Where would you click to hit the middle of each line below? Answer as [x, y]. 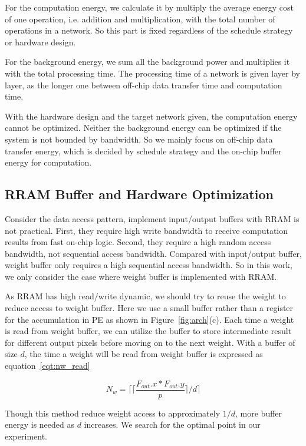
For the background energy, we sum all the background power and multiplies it [147, 62]
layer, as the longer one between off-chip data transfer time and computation [144, 85]
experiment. [26, 436]
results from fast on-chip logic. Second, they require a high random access [138, 242]
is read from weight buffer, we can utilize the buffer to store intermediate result [148, 331]
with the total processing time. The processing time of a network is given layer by [152, 73]
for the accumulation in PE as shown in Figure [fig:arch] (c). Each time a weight [149, 319]
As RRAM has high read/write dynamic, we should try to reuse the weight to [145, 296]
